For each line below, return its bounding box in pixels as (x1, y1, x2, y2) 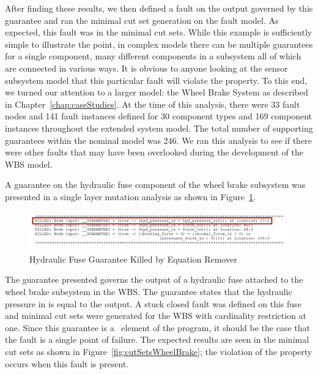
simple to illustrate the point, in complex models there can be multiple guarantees (5, 37, 313, 50)
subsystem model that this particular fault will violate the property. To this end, (5, 73, 308, 86)
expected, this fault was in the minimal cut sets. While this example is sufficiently (5, 26, 312, 39)
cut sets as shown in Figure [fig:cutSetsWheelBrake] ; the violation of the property (5, 345, 312, 358)
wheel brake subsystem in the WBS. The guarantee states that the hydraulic (5, 285, 292, 298)
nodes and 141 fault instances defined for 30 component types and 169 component (5, 110, 312, 122)
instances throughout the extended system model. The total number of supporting (5, 121, 313, 134)
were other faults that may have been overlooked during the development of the (5, 146, 303, 159)
